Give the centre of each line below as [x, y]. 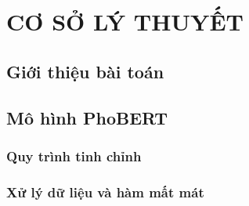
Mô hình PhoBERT [87, 117]
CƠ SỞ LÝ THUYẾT [125, 22]
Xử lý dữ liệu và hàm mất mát [105, 192]
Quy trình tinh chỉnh [74, 155]
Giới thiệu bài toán [85, 71]
